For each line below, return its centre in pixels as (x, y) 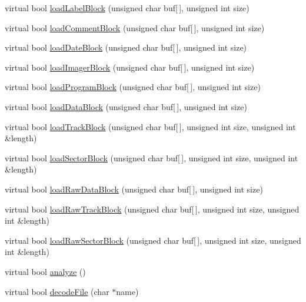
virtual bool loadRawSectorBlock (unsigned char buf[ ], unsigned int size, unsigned (153, 240)
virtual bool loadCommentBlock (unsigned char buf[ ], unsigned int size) (135, 27)
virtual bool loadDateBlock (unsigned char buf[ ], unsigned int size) (126, 47)
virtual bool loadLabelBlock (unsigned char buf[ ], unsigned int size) (127, 8)
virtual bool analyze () (45, 271)
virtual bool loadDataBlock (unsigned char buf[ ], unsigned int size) (126, 106)
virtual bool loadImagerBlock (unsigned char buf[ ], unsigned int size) (130, 67)
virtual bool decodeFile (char (57, 291)
